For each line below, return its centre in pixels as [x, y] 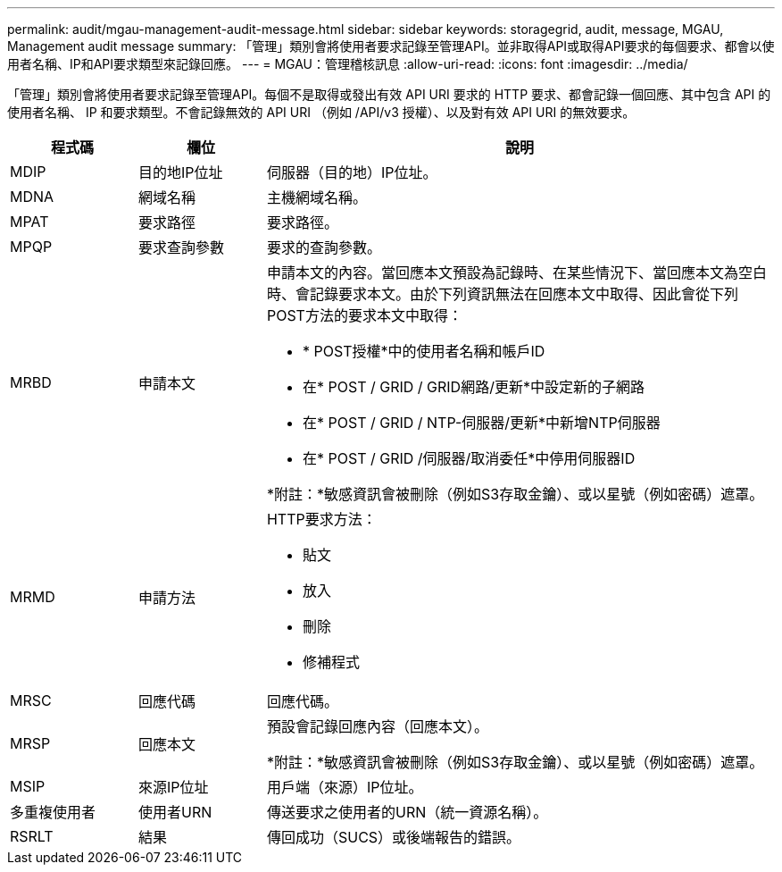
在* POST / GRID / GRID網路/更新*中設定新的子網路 [473, 387]
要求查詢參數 [181, 247]
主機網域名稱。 [316, 197]
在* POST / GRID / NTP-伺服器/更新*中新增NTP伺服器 [481, 423]
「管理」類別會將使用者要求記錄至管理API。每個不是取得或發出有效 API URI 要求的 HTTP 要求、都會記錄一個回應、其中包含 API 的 [389, 94]
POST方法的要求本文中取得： [364, 315]
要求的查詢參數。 [324, 247]
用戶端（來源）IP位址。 [345, 787]
